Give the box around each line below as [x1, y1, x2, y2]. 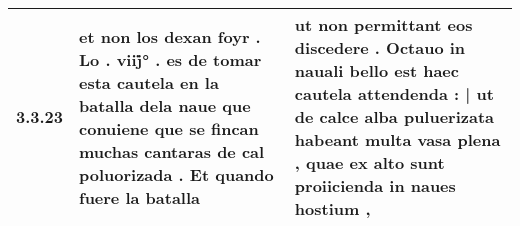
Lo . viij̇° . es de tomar [79, 47, 262, 71]
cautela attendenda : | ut [294, 82, 494, 105]
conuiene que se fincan [79, 116, 259, 140]
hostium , [294, 197, 371, 220]
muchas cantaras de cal [79, 139, 265, 163]
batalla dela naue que [79, 93, 251, 117]
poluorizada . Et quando [79, 162, 274, 186]
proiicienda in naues [294, 174, 456, 197]
